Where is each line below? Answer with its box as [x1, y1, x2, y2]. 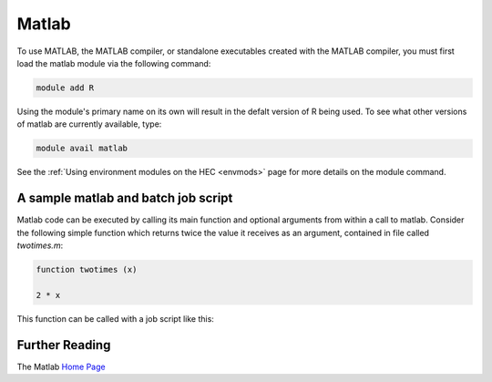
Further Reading [16, 337, 111, 353]
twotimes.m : [16, 240, 64, 251]
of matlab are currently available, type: [16, 119, 162, 129]
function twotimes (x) [36, 264, 138, 274]
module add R [36, 82, 95, 93]
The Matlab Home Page [16, 361, 106, 372]
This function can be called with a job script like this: [16, 313, 214, 324]
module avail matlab [36, 143, 128, 154]
